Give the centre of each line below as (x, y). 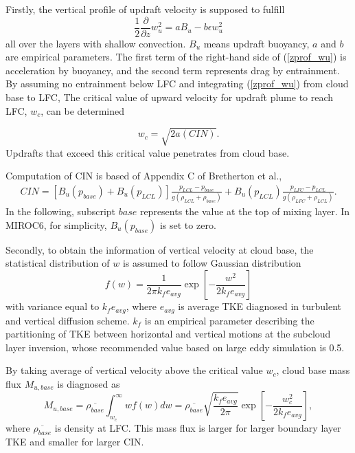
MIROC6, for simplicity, (56, 224)
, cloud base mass (313, 370)
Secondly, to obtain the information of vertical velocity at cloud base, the (160, 249)
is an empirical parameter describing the (229, 320)
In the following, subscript (61, 211)
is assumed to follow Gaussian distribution (212, 263)
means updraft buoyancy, (256, 43)
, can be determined (82, 110)
